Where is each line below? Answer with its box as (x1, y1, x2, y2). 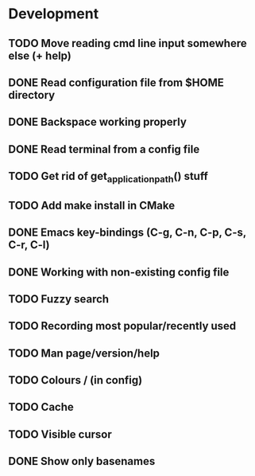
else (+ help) (8, 49, 71, 62)
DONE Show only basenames (8, 455, 156, 468)
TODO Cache (8, 400, 74, 414)
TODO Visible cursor (8, 427, 113, 441)
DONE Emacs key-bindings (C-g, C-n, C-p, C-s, (8, 226, 246, 240)
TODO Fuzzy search (8, 292, 110, 306)
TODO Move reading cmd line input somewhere (8, 37, 248, 50)
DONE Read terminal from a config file (8, 142, 200, 156)
